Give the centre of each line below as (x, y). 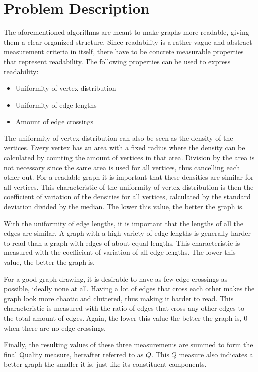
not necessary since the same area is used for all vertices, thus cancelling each (122, 167)
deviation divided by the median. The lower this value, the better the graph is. (124, 206)
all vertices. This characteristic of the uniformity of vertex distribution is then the (129, 186)
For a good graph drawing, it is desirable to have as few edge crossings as (116, 279)
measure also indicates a (216, 354)
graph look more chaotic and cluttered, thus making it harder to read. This (119, 298)
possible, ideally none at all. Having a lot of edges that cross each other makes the (129, 289)
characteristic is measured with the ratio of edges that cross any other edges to (124, 308)
